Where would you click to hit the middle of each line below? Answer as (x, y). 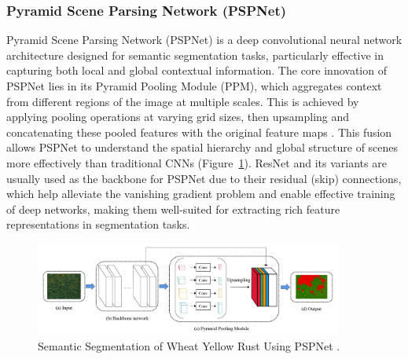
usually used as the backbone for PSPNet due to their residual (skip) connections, (204, 178)
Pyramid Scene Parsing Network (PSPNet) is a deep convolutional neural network (204, 40)
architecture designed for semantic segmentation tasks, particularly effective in (195, 55)
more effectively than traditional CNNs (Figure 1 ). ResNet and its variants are (197, 162)
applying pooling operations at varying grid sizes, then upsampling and (178, 117)
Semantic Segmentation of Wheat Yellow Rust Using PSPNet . (189, 345)
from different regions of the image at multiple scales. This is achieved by (183, 101)
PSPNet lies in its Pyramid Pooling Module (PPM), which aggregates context (194, 86)
